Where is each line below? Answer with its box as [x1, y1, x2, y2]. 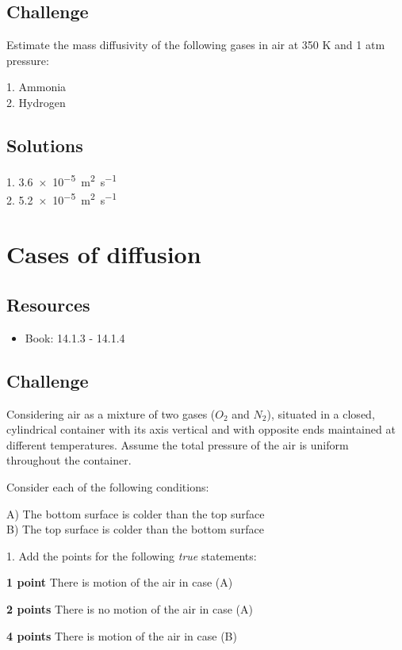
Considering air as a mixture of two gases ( [6, 405, 216, 422]
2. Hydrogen [6, 94, 66, 110]
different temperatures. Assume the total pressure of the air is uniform [6, 436, 349, 453]
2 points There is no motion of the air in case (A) [6, 601, 253, 617]
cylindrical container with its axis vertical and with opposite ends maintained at [6, 421, 396, 438]
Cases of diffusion [6, 238, 201, 270]
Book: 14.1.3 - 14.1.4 [25, 329, 125, 346]
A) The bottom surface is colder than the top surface [6, 505, 265, 522]
